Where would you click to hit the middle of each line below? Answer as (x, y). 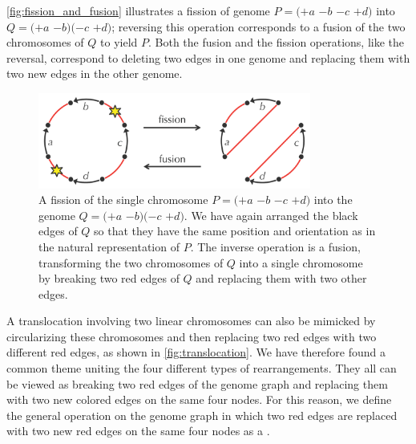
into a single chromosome (301, 262)
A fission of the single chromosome (123, 200)
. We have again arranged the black (271, 215)
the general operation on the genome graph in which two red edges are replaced (202, 415)
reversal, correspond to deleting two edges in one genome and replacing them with (208, 57)
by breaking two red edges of (109, 278)
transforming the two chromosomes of (131, 262)
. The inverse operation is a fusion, (275, 246)
